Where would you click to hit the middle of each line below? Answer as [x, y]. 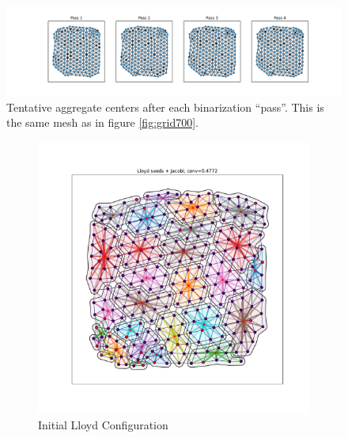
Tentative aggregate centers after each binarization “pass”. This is [165, 107]
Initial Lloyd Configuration [103, 425]
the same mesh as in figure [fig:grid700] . [102, 122]
